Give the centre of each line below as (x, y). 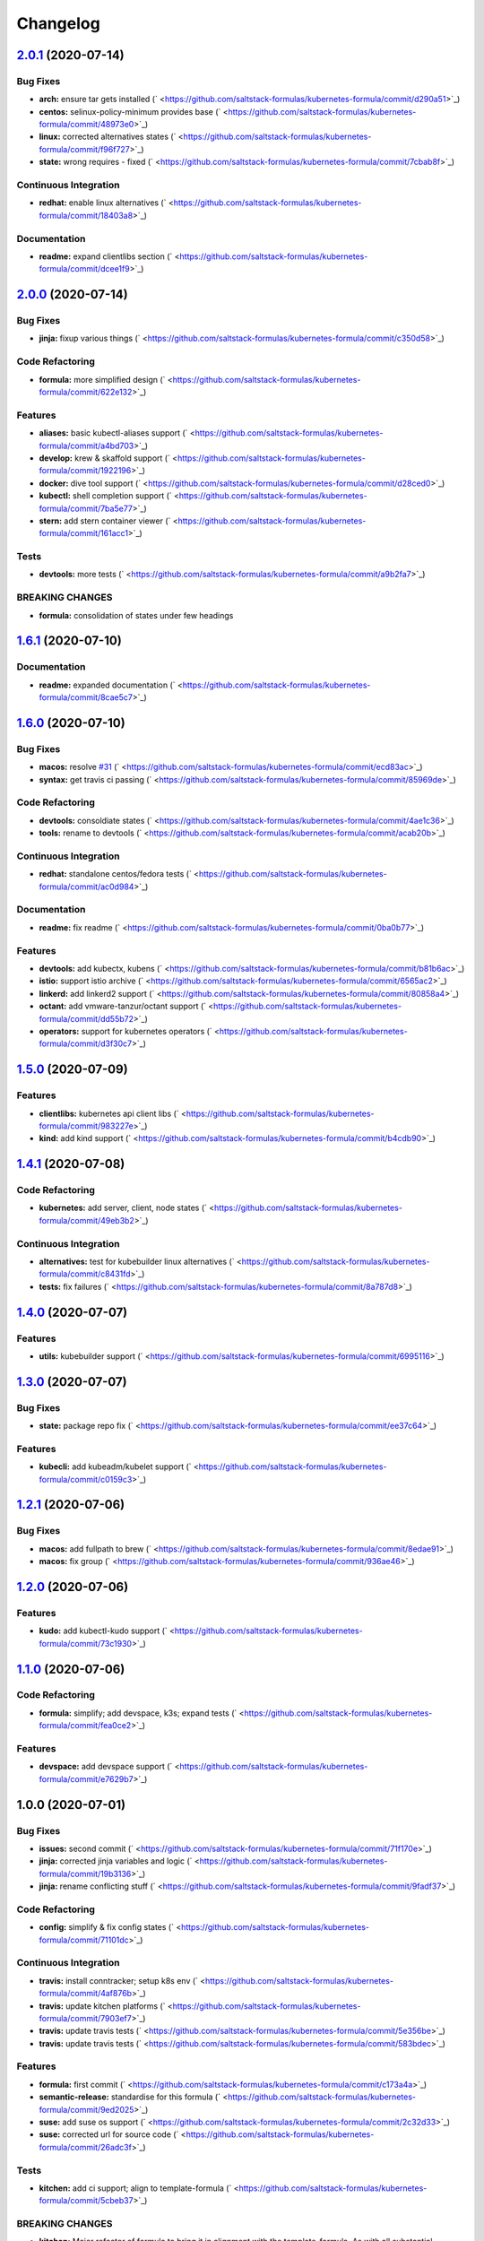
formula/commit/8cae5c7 (86, 697)
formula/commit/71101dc (84, 1940)
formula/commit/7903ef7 (85, 2018)
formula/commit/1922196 (85, 471)
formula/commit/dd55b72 (86, 1018)
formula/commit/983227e (86, 1126)
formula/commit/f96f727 (84, 149)
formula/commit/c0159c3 (86, 1479)
